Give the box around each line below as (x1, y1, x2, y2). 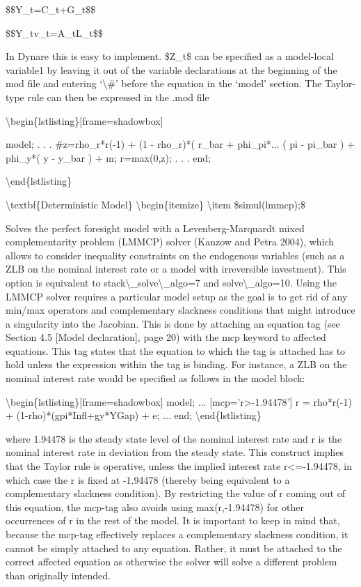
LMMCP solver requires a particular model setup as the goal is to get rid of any (6, 289, 348, 303)
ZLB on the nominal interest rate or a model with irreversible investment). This (6, 261, 346, 276)
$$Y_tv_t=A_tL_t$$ (6, 25, 103, 40)
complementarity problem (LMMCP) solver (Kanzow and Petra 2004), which (6, 234, 335, 249)
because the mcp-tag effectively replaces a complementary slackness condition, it (6, 527, 348, 541)
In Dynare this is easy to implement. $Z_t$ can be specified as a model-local (6, 49, 334, 63)
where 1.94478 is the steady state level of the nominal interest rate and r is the (6, 431, 342, 445)
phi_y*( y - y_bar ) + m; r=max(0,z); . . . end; (6, 150, 211, 165)
